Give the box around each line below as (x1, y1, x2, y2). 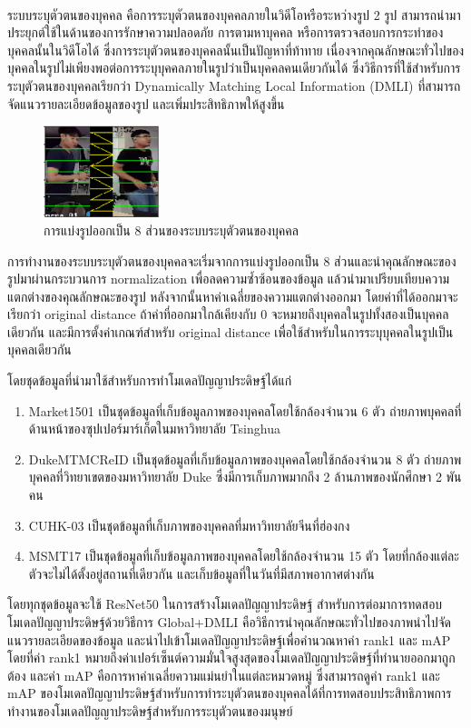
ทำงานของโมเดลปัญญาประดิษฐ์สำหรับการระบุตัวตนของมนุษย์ (7, 701, 293, 720)
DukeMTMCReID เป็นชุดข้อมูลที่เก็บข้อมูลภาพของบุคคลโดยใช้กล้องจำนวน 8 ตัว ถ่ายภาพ (28, 449, 462, 468)
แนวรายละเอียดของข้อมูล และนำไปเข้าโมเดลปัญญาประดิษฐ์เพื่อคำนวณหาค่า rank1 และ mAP (7, 630, 451, 649)
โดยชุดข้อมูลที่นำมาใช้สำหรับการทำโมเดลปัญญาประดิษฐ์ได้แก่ (7, 371, 292, 390)
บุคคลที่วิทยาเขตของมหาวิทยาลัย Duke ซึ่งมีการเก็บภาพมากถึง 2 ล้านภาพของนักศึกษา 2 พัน (28, 467, 462, 486)
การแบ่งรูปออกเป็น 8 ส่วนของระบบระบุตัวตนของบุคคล (44, 220, 299, 239)
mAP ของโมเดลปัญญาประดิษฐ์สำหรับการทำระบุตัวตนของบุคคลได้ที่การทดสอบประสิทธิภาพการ (7, 683, 452, 703)
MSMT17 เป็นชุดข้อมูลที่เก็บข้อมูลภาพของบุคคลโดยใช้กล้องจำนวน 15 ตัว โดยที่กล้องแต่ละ (28, 546, 459, 565)
